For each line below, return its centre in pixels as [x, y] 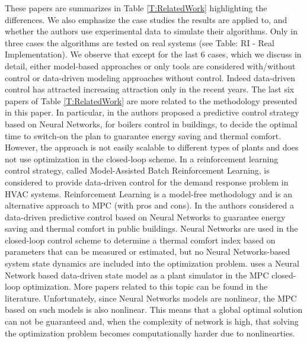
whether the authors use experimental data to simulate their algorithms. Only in [151, 31]
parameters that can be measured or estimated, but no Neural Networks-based [148, 251]
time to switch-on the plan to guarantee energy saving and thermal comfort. [143, 135]
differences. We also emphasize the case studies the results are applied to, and [146, 19]
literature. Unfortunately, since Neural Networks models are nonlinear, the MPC [151, 298]
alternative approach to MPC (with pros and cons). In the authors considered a [150, 205]
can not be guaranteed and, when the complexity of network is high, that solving [152, 321]
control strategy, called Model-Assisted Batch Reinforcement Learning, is [137, 170]
